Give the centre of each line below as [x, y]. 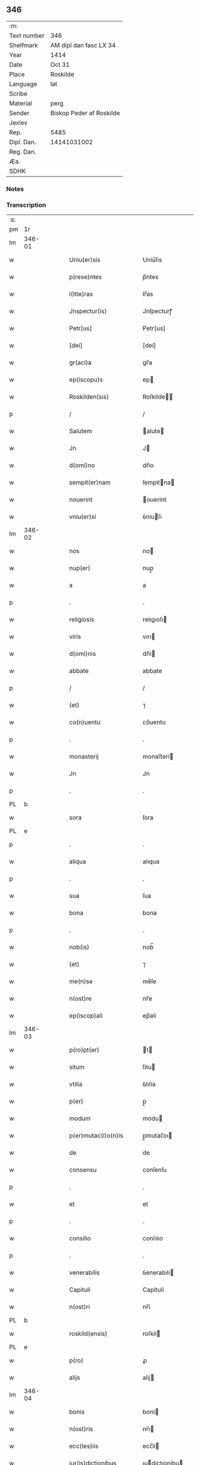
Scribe [18, 94]
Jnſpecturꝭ [157, 311]
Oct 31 [60, 64]
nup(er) [80, 568]
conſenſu [155, 1170]
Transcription [26, 205]
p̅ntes [151, 277]
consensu [83, 1170]
